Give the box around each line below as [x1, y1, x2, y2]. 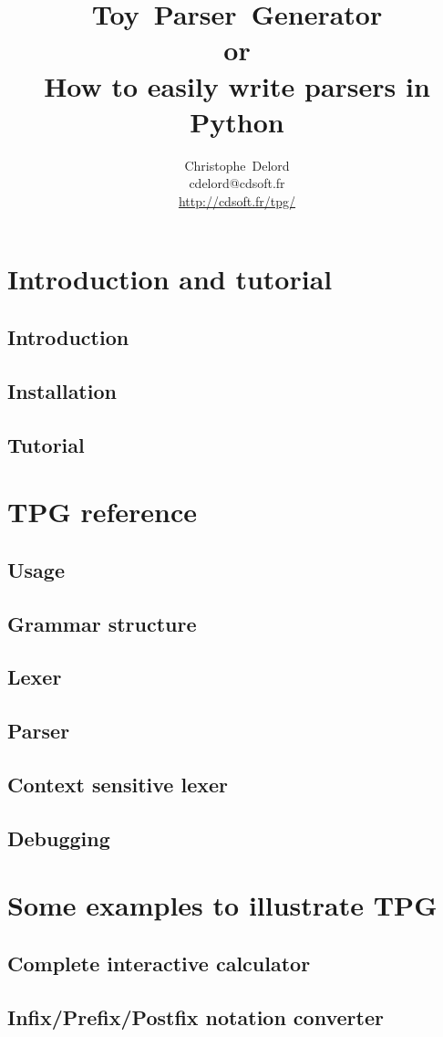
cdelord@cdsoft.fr [189, 173, 285, 193]
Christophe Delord [184, 155, 290, 174]
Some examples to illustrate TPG [7, 886, 438, 924]
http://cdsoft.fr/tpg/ [178, 191, 296, 210]
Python [190, 102, 284, 140]
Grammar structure [7, 609, 197, 637]
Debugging [7, 823, 110, 852]
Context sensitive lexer [7, 770, 228, 798]
